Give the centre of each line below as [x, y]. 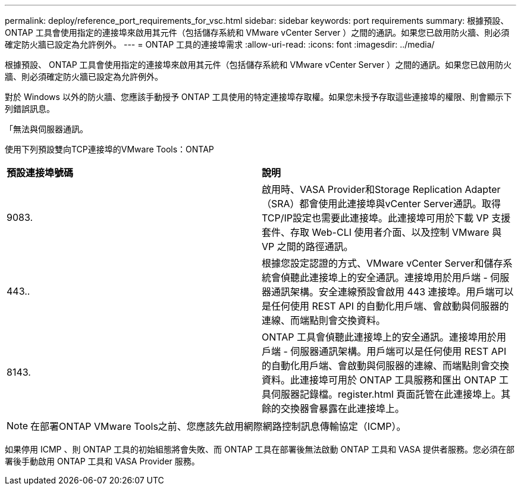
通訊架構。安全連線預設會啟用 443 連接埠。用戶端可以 [393, 292]
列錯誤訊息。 [30, 109]
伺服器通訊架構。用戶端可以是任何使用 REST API [398, 351]
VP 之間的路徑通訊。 [307, 246]
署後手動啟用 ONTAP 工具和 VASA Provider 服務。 [102, 461]
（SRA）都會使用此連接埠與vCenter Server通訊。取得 [381, 204]
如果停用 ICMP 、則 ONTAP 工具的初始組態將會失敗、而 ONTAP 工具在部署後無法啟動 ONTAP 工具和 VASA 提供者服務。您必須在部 [260, 449]
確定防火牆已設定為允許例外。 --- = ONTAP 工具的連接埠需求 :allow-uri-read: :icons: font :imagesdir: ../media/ [220, 44]
